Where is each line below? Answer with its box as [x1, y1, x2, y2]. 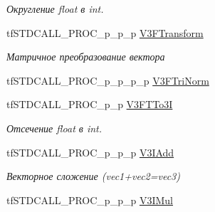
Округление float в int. [6, 1, 104, 16]
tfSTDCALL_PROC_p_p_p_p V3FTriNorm [6, 73, 209, 88]
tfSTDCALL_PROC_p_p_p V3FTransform [6, 25, 204, 40]
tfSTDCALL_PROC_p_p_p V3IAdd [6, 144, 174, 159]
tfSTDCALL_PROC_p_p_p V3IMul [6, 192, 173, 207]
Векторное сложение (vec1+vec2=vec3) [6, 169, 180, 184]
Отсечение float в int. [6, 120, 103, 135]
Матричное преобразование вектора [6, 49, 165, 64]
